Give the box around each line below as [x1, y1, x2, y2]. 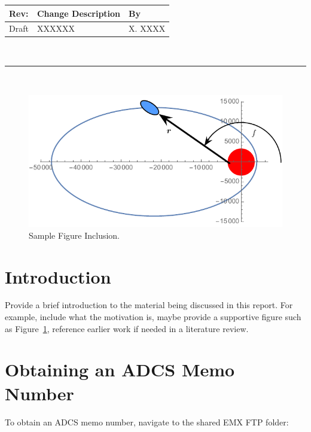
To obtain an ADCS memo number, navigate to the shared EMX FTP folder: [5, 415, 289, 428]
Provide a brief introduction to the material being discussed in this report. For [5, 299, 293, 311]
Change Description [36, 7, 121, 19]
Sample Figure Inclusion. [29, 229, 120, 241]
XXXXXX [36, 22, 75, 35]
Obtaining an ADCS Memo [5, 357, 235, 382]
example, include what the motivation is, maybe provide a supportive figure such [5, 311, 301, 323]
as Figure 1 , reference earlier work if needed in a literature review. [5, 322, 249, 334]
